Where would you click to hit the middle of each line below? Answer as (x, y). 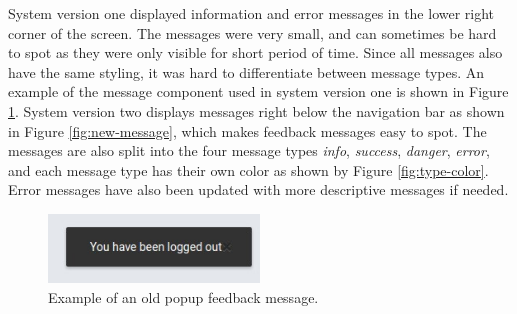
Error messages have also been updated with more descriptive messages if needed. (258, 189)
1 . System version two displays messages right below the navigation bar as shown (256, 110)
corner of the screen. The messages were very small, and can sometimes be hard (252, 32)
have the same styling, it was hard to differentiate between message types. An (246, 71)
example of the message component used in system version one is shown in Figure (258, 91)
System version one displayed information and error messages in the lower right (251, 13)
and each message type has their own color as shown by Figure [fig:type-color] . (248, 169)
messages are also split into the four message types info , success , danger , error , (249, 150)
